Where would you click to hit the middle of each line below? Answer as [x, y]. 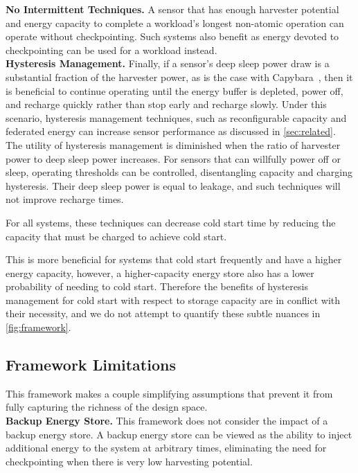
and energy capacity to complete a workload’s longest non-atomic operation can [175, 23]
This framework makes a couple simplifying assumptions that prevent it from [169, 393]
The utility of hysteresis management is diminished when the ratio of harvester [173, 144]
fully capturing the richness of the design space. [107, 407]
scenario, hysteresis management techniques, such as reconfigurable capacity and [176, 117]
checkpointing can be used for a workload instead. [111, 50]
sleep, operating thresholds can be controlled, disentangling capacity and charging [179, 172]
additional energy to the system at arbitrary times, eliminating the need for [166, 448]
